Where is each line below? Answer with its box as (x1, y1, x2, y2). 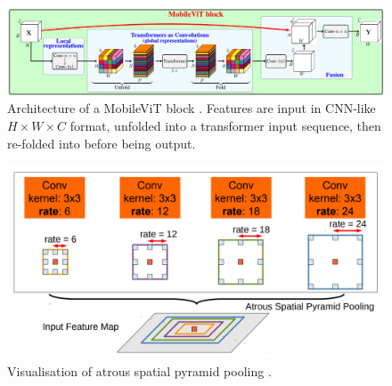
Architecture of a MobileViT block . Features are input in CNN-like (7, 99, 376, 117)
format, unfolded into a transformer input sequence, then (69, 116, 381, 134)
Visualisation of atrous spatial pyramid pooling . (7, 362, 272, 381)
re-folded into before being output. (7, 133, 196, 152)
